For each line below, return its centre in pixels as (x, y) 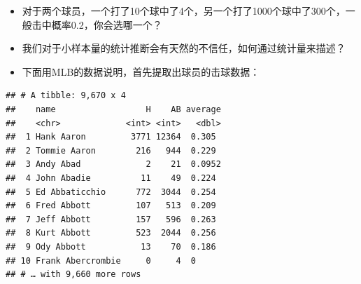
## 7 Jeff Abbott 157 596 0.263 (111, 219)
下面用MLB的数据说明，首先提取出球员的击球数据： (141, 71)
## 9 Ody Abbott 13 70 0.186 (111, 246)
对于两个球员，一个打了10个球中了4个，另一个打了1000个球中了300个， (184, 11)
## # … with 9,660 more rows (73, 275)
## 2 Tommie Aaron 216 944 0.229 (111, 150)
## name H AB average (113, 109)
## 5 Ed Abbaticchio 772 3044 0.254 (111, 192)
